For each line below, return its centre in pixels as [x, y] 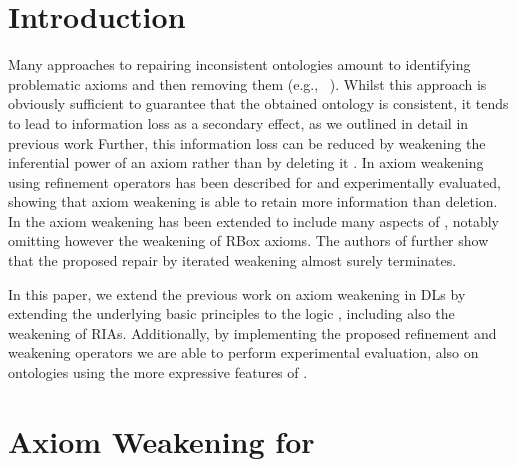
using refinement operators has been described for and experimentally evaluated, [254, 181]
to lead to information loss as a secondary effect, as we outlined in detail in [238, 122]
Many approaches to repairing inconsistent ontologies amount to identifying [239, 64]
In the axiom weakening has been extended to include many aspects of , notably [253, 220]
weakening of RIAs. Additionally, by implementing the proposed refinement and [252, 332]
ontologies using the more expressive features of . [158, 372]
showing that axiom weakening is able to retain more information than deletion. [253, 201]
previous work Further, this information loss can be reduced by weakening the [247, 142]
